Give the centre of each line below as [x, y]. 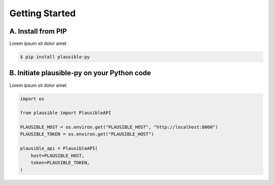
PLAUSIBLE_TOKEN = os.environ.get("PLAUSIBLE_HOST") [87, 134]
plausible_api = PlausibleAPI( [59, 148]
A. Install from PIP [38, 31]
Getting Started [43, 13]
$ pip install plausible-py [55, 57]
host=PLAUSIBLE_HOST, [58, 156]
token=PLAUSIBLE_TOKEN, [60, 163]
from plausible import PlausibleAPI [66, 113]
